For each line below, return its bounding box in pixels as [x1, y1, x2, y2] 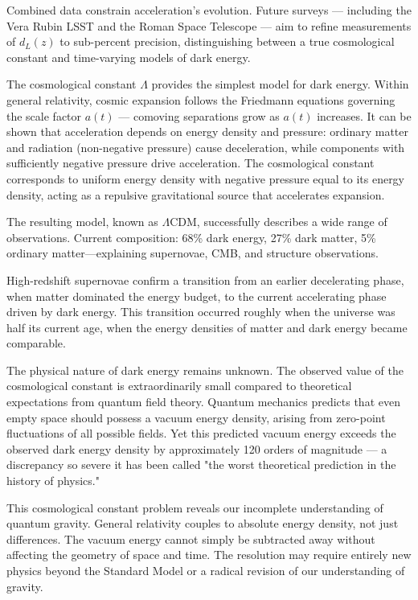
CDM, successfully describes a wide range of [170, 213, 387, 230]
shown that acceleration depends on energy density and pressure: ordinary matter [6, 123, 409, 140]
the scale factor [6, 107, 82, 124]
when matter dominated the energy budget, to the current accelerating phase [6, 287, 387, 304]
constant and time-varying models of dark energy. [6, 48, 251, 65]
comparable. [6, 335, 66, 351]
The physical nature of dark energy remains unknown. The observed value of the [6, 361, 404, 378]
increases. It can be [317, 107, 412, 124]
